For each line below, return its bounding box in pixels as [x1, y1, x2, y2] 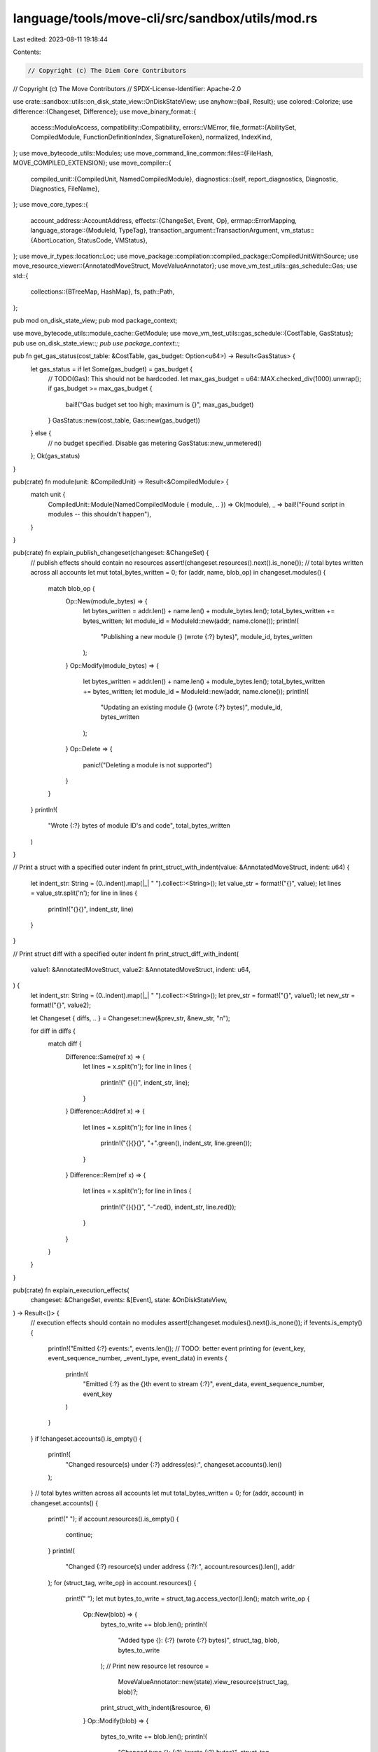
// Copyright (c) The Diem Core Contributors [27, 67, 187, 74]
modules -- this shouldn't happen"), [48, 510, 152, 519]
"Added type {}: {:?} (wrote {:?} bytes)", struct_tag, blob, [118, 1636, 280, 1645]
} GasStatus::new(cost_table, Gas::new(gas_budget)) [48, 416, 201, 425]
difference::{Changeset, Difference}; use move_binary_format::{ [13, 107, 197, 116]
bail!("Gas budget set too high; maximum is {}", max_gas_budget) [65, 400, 254, 409]
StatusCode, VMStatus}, [77, 235, 148, 245]
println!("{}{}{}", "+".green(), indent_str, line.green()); [100, 1139, 252, 1147]
